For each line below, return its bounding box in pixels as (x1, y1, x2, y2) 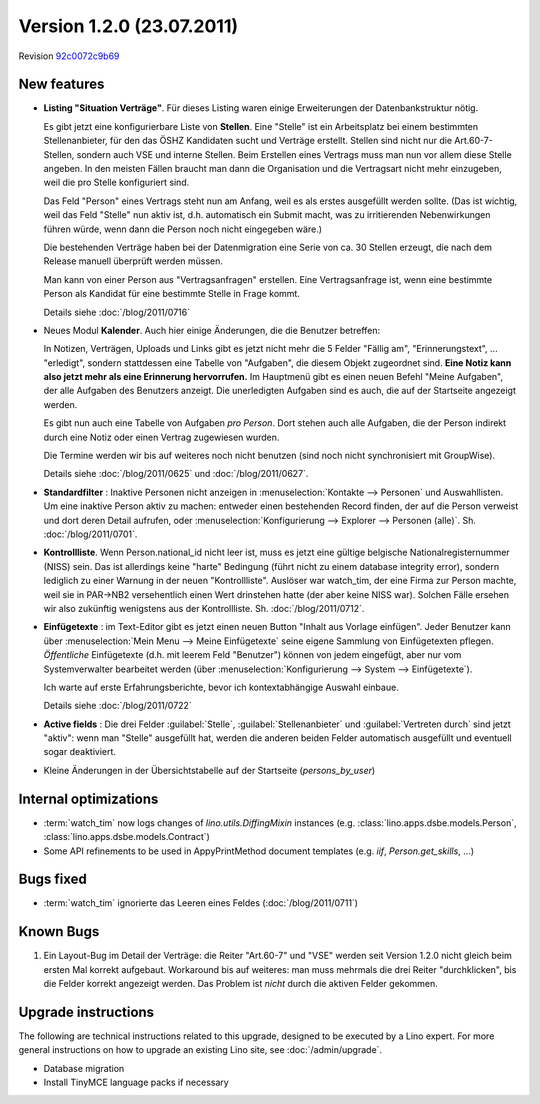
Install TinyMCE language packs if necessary (43, 1076, 229, 1089)
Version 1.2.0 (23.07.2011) (18, 15, 239, 37)
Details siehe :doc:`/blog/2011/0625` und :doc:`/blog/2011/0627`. (43, 468, 309, 480)
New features (18, 76, 105, 93)
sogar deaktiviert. (43, 746, 117, 758)
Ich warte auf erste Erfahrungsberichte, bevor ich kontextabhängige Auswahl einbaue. (43, 681, 399, 693)
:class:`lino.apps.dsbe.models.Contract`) (43, 831, 210, 843)
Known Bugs (18, 923, 100, 940)
